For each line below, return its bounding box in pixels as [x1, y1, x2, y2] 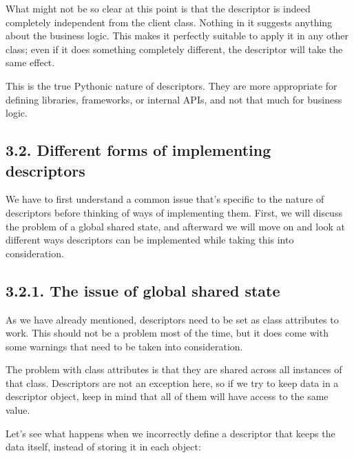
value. [6, 403, 30, 417]
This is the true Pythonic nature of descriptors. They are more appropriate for [6, 78, 337, 92]
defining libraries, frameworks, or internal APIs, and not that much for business [6, 92, 342, 106]
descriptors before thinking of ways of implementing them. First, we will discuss [6, 205, 342, 219]
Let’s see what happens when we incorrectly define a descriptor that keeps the [6, 426, 335, 440]
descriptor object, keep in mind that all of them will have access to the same [6, 389, 329, 404]
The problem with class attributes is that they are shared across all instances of [6, 362, 342, 377]
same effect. [6, 55, 55, 70]
